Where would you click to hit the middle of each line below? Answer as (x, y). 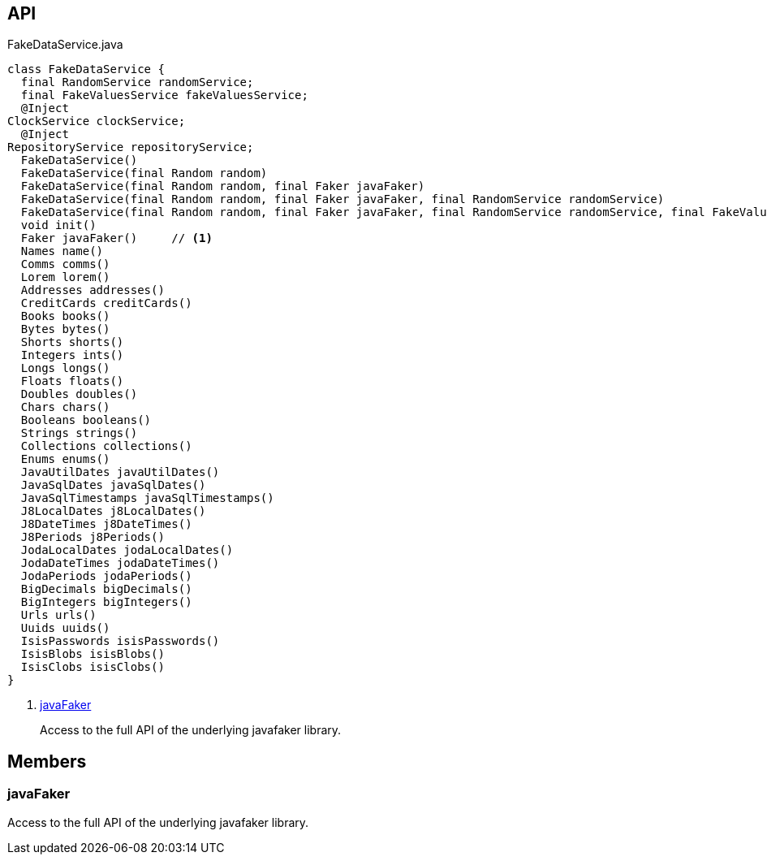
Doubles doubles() (79, 394)
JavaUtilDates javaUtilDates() (120, 472)
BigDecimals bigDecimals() (106, 589)
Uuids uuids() (65, 628)
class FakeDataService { (86, 69)
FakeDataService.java (65, 45)
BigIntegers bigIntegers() (106, 602)
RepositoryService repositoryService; (131, 147)
